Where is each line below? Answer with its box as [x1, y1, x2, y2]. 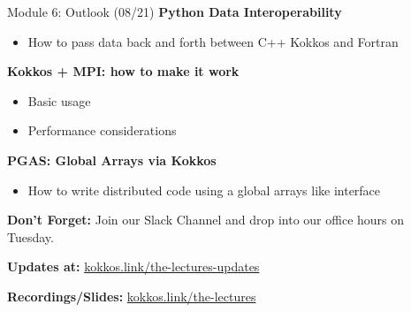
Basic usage [27, 91, 91, 110]
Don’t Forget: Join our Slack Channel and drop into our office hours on [7, 210, 405, 229]
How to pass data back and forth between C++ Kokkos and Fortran [27, 32, 399, 50]
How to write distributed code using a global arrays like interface [27, 180, 381, 199]
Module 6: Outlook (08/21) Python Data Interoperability [7, 3, 342, 20]
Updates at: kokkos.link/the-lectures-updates [7, 257, 260, 276]
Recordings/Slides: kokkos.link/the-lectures [7, 286, 256, 305]
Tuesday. [7, 227, 54, 246]
